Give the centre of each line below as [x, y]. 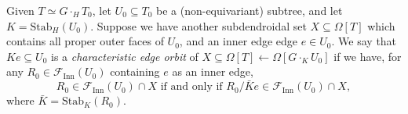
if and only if [191, 87]
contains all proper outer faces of [85, 41]
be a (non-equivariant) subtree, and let [250, 10]
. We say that [364, 41]
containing [135, 71]
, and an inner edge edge [239, 41]
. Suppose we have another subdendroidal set [199, 25]
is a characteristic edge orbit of [124, 56]
